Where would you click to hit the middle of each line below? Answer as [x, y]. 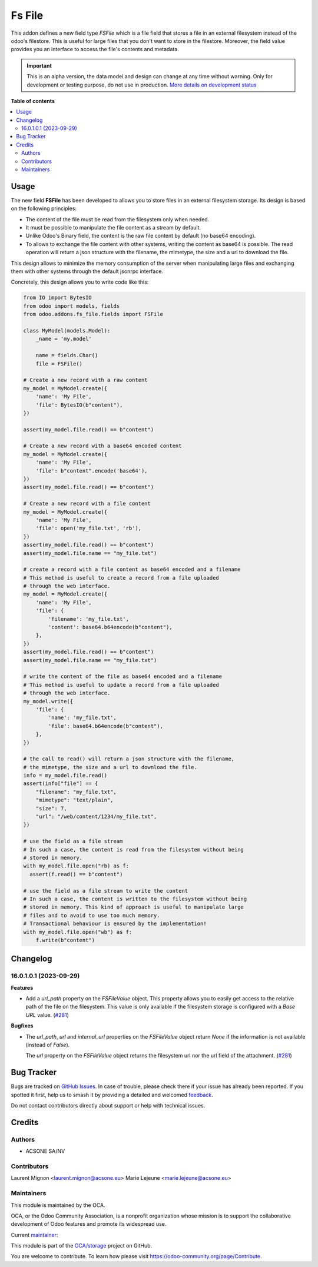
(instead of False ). [48, 1045]
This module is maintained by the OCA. [58, 1205]
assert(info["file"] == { [61, 784]
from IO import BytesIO [58, 298]
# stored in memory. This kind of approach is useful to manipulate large [134, 907]
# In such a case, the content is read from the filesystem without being [134, 849]
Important [39, 65]
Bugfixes [22, 1026]
